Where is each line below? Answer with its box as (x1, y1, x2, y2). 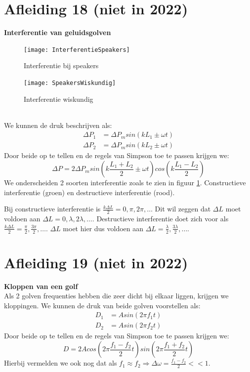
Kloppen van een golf (4, 281, 78, 291)
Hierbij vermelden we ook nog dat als (4, 358, 117, 368)
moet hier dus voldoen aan (63, 223, 144, 233)
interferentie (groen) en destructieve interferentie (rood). (4, 187, 175, 197)
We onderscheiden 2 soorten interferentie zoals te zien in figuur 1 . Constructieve (4, 177, 246, 188)
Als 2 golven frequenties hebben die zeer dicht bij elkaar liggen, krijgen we (4, 290, 229, 301)
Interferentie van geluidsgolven (4, 27, 111, 38)
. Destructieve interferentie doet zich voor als (92, 213, 229, 224)
